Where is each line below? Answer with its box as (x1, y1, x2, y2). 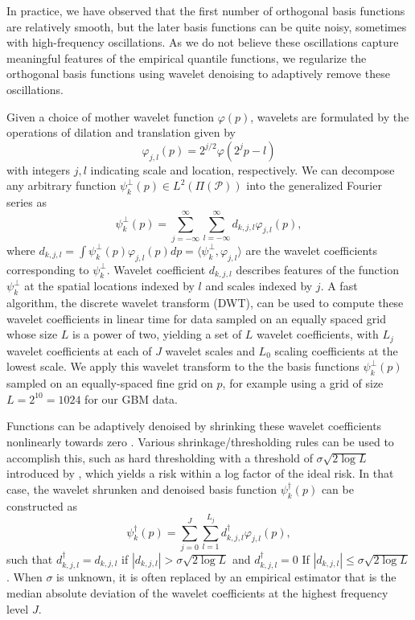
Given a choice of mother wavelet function (6, 108, 214, 125)
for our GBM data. (84, 390, 178, 407)
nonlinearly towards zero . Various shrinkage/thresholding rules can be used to (6, 433, 394, 450)
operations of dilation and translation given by (6, 124, 236, 141)
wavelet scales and (165, 342, 255, 359)
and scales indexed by (205, 277, 313, 294)
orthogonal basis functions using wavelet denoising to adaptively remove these (6, 65, 390, 82)
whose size (6, 326, 58, 343)
